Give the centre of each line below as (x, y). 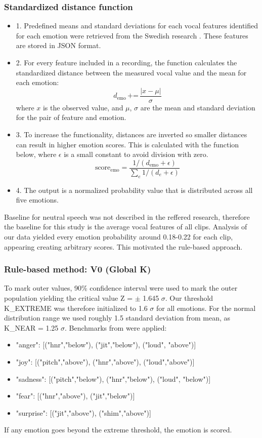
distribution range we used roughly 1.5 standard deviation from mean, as (117, 318)
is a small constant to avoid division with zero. (136, 154)
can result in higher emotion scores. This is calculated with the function (127, 144)
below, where (36, 154)
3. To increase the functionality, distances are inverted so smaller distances (132, 134)
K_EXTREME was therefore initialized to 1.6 (76, 308)
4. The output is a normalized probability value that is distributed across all (134, 190)
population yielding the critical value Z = (69, 298)
